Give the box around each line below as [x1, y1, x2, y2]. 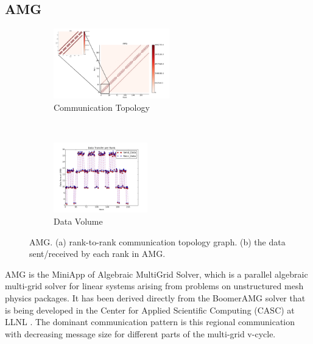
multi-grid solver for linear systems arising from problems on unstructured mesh [5, 279, 304, 292]
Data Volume [54, 214, 103, 227]
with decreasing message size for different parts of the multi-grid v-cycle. [5, 327, 276, 340]
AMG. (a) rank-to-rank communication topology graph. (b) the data [29, 235, 286, 248]
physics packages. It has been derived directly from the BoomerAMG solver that [5, 291, 306, 304]
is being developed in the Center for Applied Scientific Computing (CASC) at [5, 303, 295, 316]
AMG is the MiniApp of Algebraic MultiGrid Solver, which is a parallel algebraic [5, 267, 308, 280]
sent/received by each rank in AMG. [29, 247, 166, 260]
